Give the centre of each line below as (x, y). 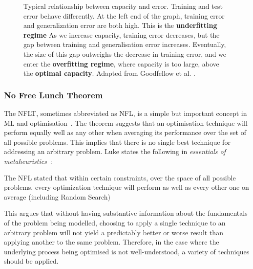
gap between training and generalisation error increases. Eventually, (125, 44)
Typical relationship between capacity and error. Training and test (123, 6)
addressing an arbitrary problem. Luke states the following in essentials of (115, 151)
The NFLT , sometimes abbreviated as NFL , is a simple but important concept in (126, 113)
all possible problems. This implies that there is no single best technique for (117, 142)
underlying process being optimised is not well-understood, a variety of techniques (127, 251)
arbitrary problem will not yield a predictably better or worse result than (114, 232)
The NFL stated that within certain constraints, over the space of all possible (120, 177)
